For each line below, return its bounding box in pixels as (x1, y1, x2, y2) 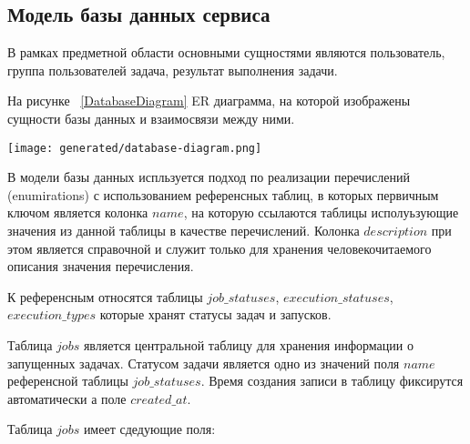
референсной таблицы (7, 371, 128, 390)
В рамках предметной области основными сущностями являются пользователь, (7, 43, 445, 62)
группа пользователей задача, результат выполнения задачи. (7, 60, 338, 79)
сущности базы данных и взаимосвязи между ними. (7, 108, 295, 127)
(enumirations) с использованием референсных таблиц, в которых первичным (7, 185, 439, 204)
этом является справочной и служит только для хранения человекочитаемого (7, 238, 432, 257)
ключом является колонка (7, 203, 148, 222)
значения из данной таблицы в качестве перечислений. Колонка (7, 221, 360, 240)
